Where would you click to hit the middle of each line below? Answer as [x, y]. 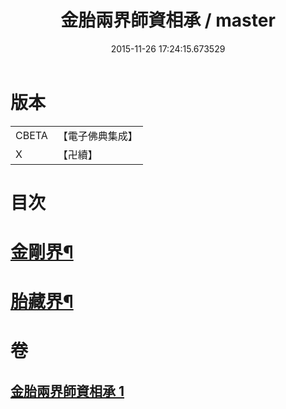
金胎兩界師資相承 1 [67, 391]
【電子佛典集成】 [97, 136]
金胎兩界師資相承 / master [168, 20]
